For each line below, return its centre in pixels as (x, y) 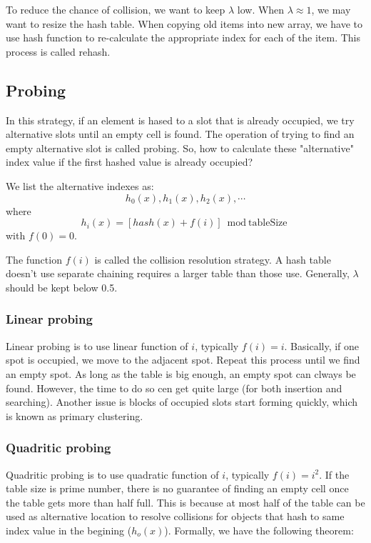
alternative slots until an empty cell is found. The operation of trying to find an (180, 134)
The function (34, 259)
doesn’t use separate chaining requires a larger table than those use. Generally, (178, 273)
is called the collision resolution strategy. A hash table (213, 259)
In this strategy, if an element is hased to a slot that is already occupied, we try (180, 120)
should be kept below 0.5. (62, 287)
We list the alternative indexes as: (80, 185)
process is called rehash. (58, 51)
